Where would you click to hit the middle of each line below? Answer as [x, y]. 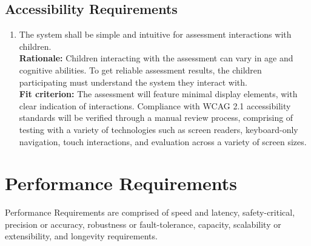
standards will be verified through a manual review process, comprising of [156, 118]
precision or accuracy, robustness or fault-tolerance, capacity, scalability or [143, 224]
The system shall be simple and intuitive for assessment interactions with [155, 34]
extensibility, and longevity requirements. [81, 236]
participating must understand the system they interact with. [133, 82]
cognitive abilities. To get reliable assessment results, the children [140, 70]
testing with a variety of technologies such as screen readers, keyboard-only [159, 129]
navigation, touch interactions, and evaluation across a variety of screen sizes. [163, 141]
